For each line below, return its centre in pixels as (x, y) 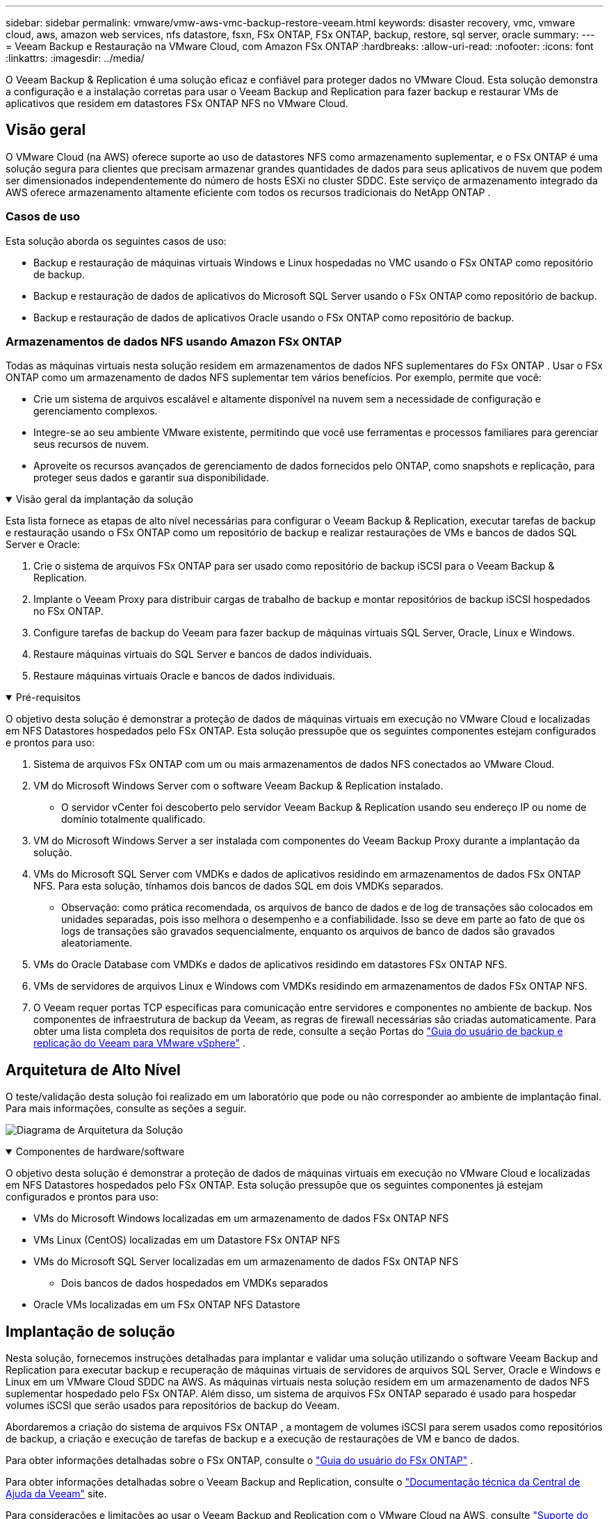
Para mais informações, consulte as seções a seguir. (126, 1109)
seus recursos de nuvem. (91, 444)
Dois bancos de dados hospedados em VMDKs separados (195, 1283)
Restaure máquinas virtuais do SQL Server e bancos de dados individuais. (203, 654)
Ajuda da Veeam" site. (56, 1494)
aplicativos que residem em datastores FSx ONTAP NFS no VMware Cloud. (177, 103)
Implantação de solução (90, 1331)
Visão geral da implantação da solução (104, 499)
